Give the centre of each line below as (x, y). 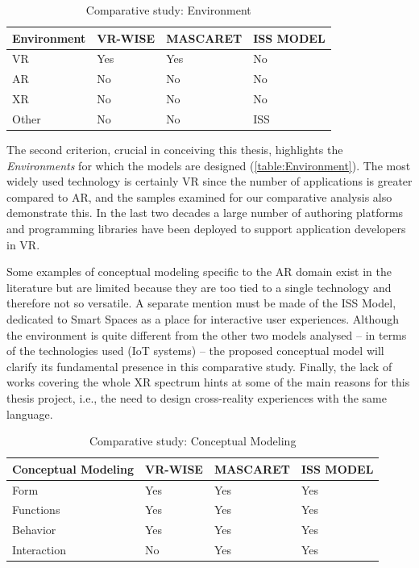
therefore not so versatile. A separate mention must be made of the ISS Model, (201, 303)
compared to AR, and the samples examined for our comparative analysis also (199, 196)
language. (30, 413)
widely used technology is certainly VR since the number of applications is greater (209, 181)
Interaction (39, 550)
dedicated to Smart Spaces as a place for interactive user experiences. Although (203, 319)
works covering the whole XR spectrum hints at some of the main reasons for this (208, 382)
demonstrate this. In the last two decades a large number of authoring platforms (205, 213)
